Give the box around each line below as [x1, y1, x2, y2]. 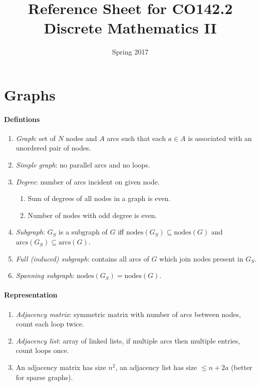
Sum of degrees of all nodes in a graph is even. [28, 193, 171, 203]
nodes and [66, 132, 97, 143]
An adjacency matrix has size [16, 362, 106, 372]
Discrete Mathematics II [44, 17, 217, 38]
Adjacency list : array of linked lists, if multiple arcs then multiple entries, [16, 335, 240, 345]
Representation [4, 289, 58, 300]
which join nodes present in [159, 253, 243, 263]
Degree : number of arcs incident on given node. [16, 176, 160, 186]
